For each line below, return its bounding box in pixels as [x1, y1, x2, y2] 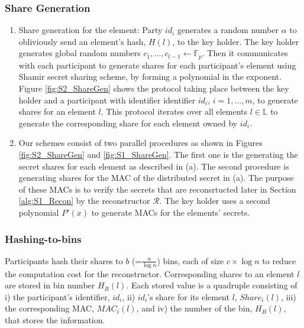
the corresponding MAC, [5, 302, 95, 314]
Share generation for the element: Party [18, 24, 163, 36]
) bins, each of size [157, 254, 224, 267]
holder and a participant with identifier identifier [18, 93, 196, 106]
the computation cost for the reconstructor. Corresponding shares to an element [5, 267, 295, 280]
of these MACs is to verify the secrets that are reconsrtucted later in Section [18, 183, 296, 195]
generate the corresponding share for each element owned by [18, 116, 238, 129]
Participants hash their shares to [5, 254, 123, 267]
